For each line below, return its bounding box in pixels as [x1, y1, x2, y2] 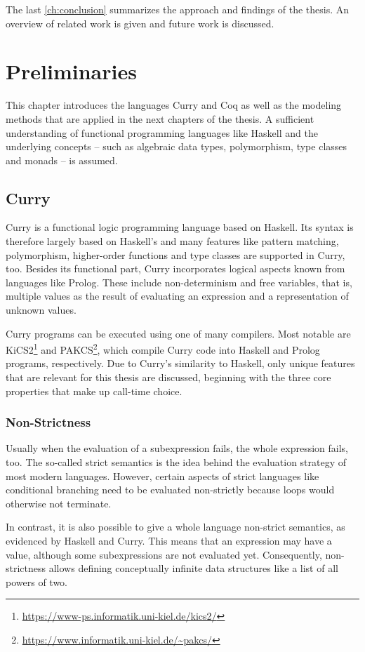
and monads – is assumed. [6, 152, 118, 167]
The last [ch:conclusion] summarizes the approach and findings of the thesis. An [6, 2, 350, 16]
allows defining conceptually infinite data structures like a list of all [48, 561, 338, 576]
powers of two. [6, 574, 67, 589]
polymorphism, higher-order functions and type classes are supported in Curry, [6, 247, 345, 262]
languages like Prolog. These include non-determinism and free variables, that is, [6, 274, 352, 289]
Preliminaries [6, 57, 137, 86]
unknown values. [6, 302, 77, 317]
